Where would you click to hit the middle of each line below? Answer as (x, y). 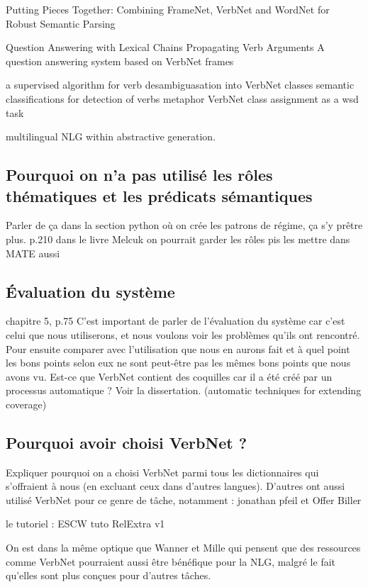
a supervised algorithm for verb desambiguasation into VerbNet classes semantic (180, 85)
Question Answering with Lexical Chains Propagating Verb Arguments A (165, 47)
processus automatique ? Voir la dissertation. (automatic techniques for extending (184, 390)
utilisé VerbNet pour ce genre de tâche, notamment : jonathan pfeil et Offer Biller (184, 499)
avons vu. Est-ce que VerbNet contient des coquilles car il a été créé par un (169, 376)
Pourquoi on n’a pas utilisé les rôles (139, 175)
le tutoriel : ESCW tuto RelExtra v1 (85, 524)
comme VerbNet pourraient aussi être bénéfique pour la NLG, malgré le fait (171, 561)
